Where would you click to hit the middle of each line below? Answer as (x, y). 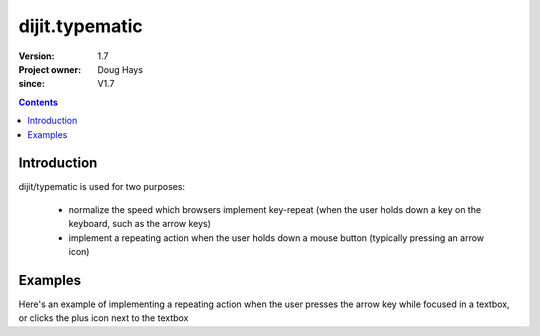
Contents (38, 102)
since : (31, 84)
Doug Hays (120, 69)
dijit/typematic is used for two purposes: (101, 187)
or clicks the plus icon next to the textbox (103, 318)
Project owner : (50, 69)
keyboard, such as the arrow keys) (140, 224)
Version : (36, 56)
